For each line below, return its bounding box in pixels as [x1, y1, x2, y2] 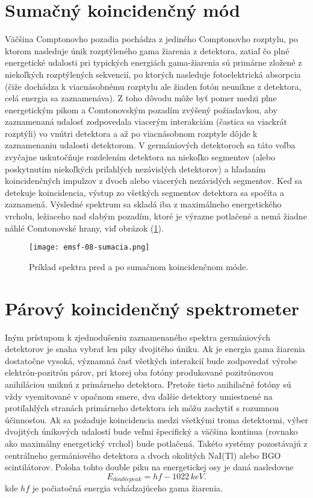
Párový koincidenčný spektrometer [5, 295, 300, 320]
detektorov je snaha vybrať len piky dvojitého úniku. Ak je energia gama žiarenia [5, 342, 305, 355]
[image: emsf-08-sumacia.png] [29, 243, 150, 252]
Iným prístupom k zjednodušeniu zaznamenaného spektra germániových [5, 330, 270, 343]
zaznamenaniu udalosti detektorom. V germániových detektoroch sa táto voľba [5, 139, 296, 151]
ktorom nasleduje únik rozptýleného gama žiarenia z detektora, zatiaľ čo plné [5, 44, 290, 57]
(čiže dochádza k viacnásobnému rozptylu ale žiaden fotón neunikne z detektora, [5, 80, 302, 92]
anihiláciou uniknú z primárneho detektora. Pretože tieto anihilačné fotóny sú [5, 377, 291, 390]
